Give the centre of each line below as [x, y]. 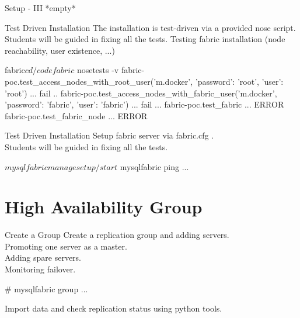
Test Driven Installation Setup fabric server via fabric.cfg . [109, 135]
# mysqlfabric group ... [46, 288]
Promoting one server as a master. [66, 246]
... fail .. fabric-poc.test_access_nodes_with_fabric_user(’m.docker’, [154, 93]
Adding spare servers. [43, 257]
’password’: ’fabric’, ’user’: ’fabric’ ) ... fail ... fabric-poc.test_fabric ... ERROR [144, 104]
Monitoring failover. [40, 269]
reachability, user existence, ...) [60, 50]
